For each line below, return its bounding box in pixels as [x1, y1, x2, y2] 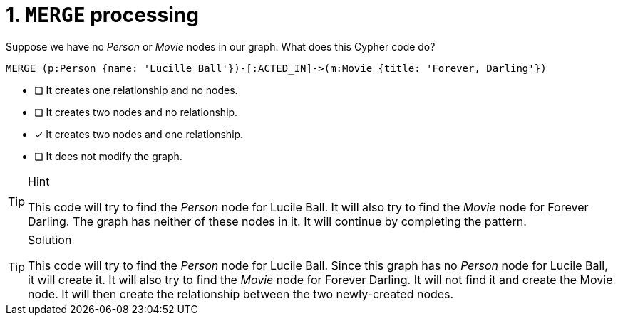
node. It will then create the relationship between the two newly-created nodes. [28, 286, 454, 301]
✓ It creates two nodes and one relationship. [34, 127, 244, 140]
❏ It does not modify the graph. [34, 149, 182, 162]
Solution [28, 232, 72, 247]
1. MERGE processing [6, 3, 199, 27]
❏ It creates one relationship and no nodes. [34, 83, 238, 96]
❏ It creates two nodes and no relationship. [34, 105, 238, 118]
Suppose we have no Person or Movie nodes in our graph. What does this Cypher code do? [6, 40, 436, 53]
